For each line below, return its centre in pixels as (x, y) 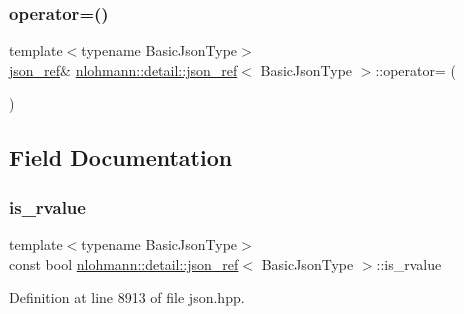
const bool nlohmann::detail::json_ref (124, 263)
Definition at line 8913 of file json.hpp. (127, 297)
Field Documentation (121, 157)
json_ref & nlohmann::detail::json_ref (123, 69)
